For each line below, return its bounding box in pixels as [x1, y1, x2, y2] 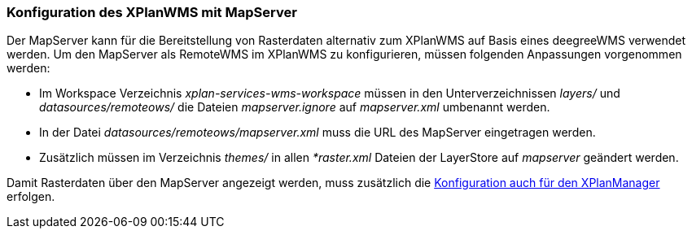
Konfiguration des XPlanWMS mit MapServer [7, 4, 297, 20]
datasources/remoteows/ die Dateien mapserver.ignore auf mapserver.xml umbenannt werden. [39, 100, 550, 115]
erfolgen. [7, 189, 55, 204]
